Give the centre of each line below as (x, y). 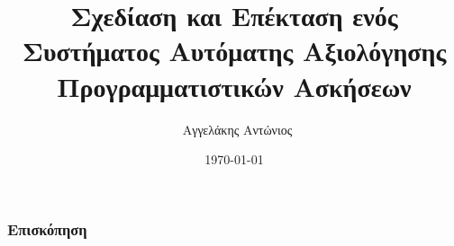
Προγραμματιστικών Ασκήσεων (234, 86)
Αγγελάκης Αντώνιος (237, 129)
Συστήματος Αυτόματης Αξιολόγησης (234, 51)
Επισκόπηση (47, 228)
